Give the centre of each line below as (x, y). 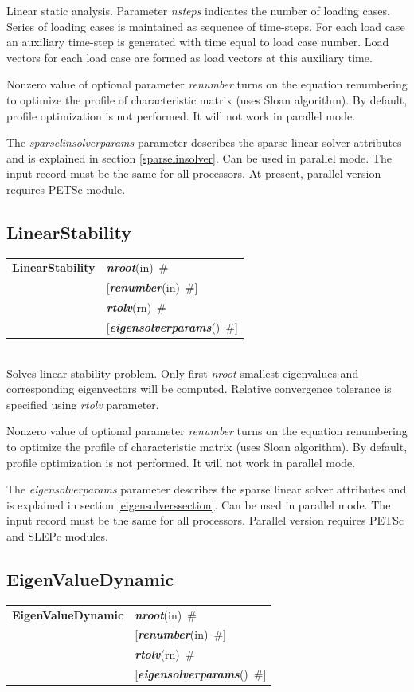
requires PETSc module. (66, 189)
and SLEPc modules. (57, 536)
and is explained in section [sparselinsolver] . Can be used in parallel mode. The (199, 157)
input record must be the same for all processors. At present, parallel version (194, 173)
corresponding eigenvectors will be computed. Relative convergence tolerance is (199, 389)
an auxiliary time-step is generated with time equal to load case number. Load (198, 42)
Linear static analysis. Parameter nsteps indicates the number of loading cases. (198, 10)
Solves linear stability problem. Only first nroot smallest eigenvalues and (183, 373)
